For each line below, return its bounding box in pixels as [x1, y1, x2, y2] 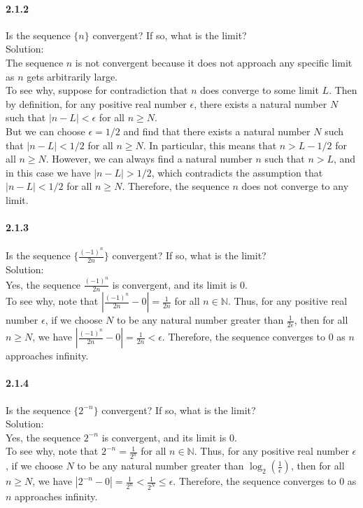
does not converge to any [241, 179, 349, 193]
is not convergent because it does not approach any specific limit [75, 55, 353, 69]
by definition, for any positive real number [6, 96, 187, 111]
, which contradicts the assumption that [151, 165, 323, 179]
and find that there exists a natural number [123, 123, 311, 138]
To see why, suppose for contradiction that [6, 83, 188, 97]
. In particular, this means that [143, 137, 277, 152]
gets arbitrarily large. [27, 69, 118, 83]
